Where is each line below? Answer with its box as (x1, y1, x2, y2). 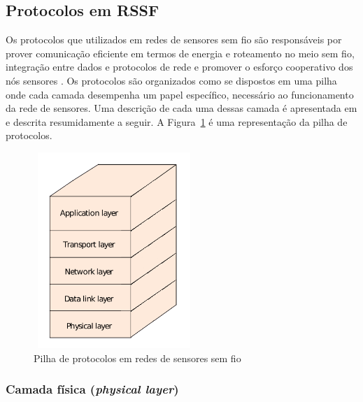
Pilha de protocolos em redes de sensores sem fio (34, 350, 241, 365)
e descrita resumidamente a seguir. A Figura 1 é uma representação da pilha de (6, 114, 348, 129)
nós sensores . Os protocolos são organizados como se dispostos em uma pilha (6, 73, 337, 87)
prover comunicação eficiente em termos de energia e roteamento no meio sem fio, (6, 45, 355, 60)
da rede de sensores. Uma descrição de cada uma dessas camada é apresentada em (6, 101, 357, 115)
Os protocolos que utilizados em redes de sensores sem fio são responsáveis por (6, 32, 342, 47)
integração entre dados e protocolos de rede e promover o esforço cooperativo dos (6, 59, 353, 74)
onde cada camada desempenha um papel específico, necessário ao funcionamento (6, 87, 354, 101)
